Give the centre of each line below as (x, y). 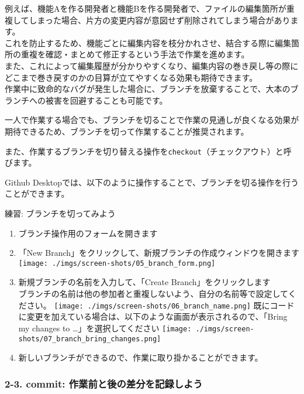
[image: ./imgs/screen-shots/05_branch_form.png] (117, 263)
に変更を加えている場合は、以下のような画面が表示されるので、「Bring (153, 316)
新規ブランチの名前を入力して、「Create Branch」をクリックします (144, 282)
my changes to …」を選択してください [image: (105, 328)
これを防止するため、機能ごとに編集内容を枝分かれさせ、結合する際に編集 (148, 42)
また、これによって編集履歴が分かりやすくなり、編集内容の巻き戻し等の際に (152, 65)
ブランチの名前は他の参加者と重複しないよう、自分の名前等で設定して (153, 293)
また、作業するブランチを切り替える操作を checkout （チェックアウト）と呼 (148, 151)
